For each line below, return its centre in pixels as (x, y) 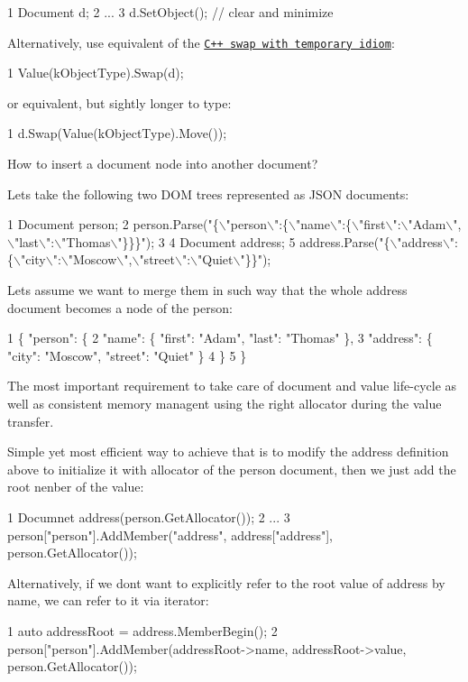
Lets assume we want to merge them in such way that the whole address (207, 290)
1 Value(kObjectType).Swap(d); (96, 73)
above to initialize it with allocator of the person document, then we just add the (232, 469)
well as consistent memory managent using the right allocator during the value (225, 403)
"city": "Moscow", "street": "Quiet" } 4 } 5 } (127, 355)
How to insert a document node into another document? (163, 164)
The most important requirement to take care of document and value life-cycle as (232, 386)
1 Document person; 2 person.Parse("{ (113, 224)
